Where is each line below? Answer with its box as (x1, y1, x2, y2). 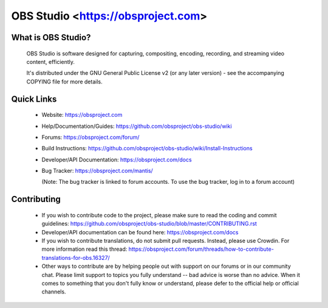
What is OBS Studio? (11, 32, 91, 43)
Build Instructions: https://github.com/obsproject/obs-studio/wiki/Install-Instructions (41, 145, 253, 152)
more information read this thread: (41, 245, 128, 253)
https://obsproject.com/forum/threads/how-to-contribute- (128, 245, 275, 253)
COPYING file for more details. (26, 78, 103, 85)
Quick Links (11, 94, 57, 104)
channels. (41, 288, 66, 295)
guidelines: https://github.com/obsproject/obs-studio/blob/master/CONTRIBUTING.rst (41, 220, 258, 228)
